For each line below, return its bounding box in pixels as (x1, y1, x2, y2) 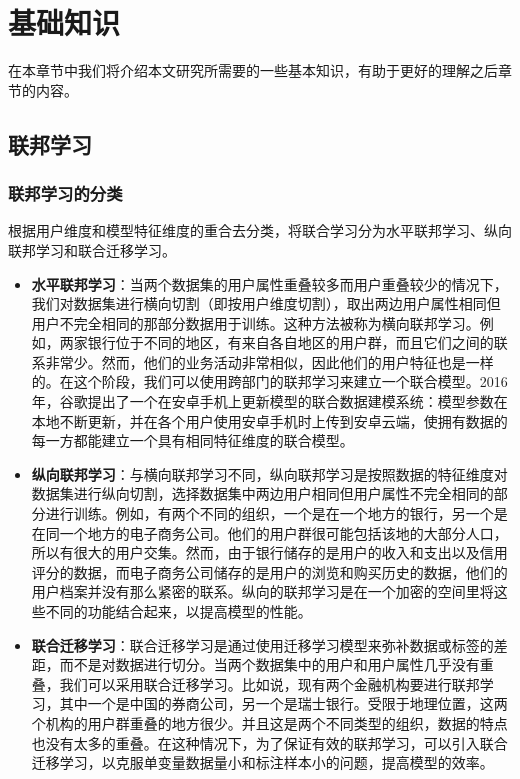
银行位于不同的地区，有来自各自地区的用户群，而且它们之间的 (87, 332, 494, 353)
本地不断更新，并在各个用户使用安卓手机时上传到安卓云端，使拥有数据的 (31, 410, 508, 431)
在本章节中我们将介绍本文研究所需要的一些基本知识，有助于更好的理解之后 (8, 60, 498, 81)
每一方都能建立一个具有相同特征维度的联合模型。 (31, 430, 354, 451)
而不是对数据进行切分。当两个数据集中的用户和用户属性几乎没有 (59, 654, 480, 675)
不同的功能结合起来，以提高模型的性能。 (45, 601, 312, 621)
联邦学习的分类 (8, 181, 123, 206)
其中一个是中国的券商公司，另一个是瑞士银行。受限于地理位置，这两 (59, 693, 508, 714)
